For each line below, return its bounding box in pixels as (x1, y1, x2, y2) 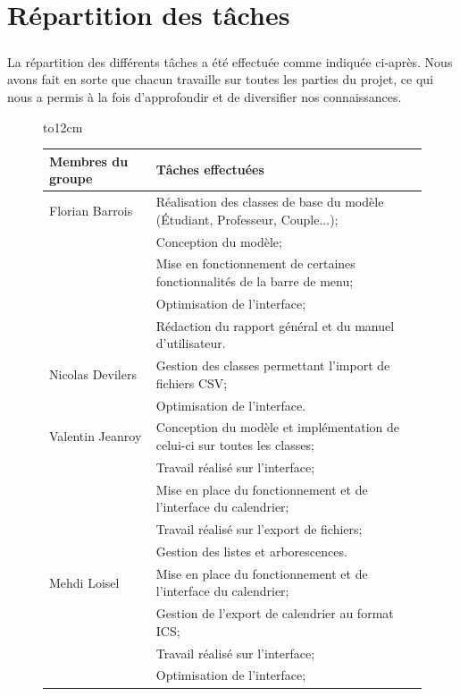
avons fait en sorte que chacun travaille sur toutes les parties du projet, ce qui (7, 70, 434, 89)
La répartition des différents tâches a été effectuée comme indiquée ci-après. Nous (7, 52, 453, 71)
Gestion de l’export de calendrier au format (155, 604, 394, 623)
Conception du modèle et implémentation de (155, 418, 400, 437)
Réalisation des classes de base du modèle (155, 192, 384, 211)
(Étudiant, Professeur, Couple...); (155, 209, 339, 228)
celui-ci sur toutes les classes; (155, 435, 314, 454)
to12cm (43, 117, 83, 136)
